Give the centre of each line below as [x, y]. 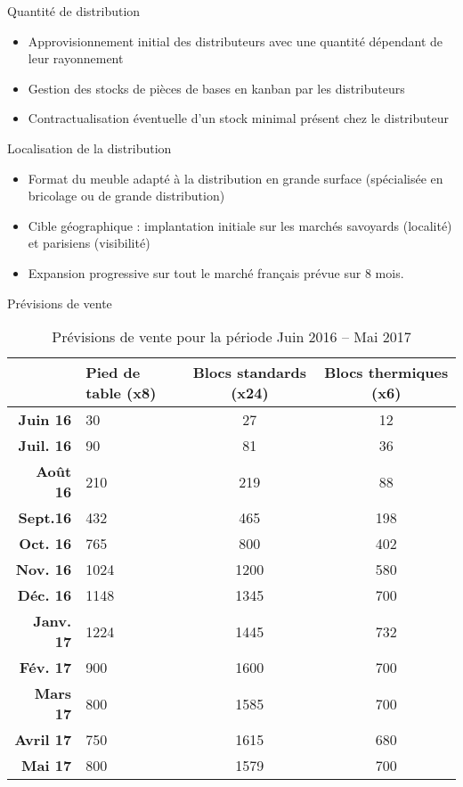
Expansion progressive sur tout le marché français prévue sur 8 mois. [216, 272]
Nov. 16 [44, 570]
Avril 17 [43, 740]
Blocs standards [249, 373]
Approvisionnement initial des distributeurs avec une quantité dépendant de [235, 41]
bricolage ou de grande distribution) [126, 196]
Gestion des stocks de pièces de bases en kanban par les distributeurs [216, 88]
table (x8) [121, 393]
